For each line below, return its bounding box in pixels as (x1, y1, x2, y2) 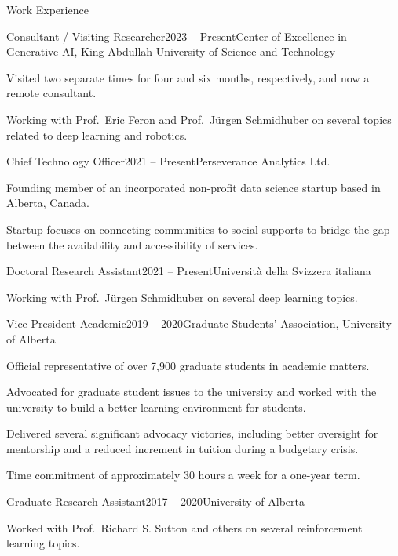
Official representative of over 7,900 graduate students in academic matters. (6, 357, 370, 373)
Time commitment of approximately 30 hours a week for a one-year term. (6, 467, 360, 483)
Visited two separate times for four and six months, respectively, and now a (6, 69, 370, 85)
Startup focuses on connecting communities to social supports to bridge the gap (6, 220, 390, 237)
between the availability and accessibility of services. (6, 236, 258, 253)
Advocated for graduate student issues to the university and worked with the (6, 383, 377, 400)
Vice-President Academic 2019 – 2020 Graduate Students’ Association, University (6, 315, 392, 332)
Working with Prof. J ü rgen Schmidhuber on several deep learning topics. (6, 289, 358, 305)
